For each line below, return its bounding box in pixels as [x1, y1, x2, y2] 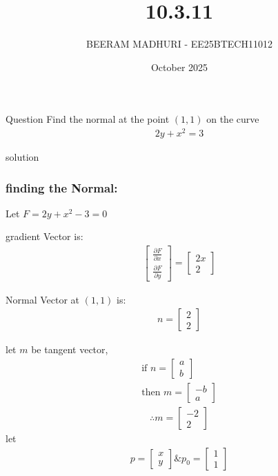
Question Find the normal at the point [6, 112, 170, 126]
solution [6, 150, 39, 164]
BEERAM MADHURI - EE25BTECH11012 [86, 37, 272, 51]
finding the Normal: [6, 179, 118, 196]
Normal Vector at [6, 292, 80, 306]
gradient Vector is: [6, 229, 83, 244]
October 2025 [150, 59, 208, 74]
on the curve [206, 112, 259, 126]
